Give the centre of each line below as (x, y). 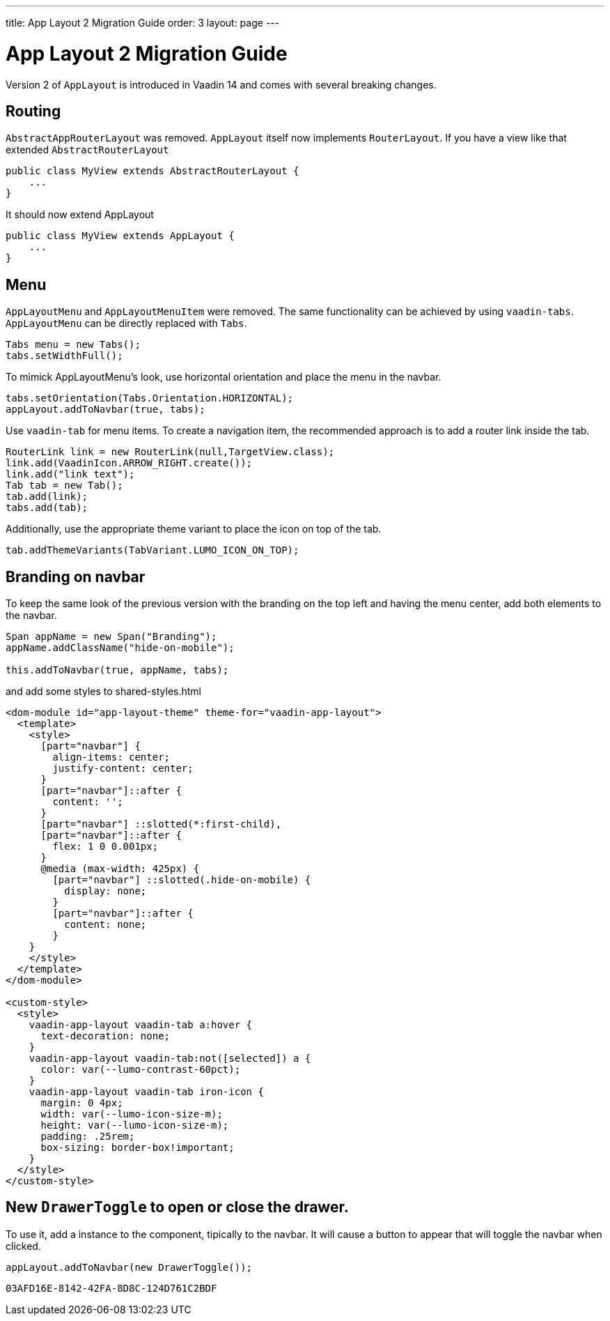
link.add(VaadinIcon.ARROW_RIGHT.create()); (129, 463)
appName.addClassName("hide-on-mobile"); (120, 648)
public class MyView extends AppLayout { (120, 236)
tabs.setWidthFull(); (64, 356)
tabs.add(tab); (47, 508)
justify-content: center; (123, 769)
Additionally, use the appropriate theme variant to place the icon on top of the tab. (194, 529)
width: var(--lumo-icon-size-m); (132, 1114)
